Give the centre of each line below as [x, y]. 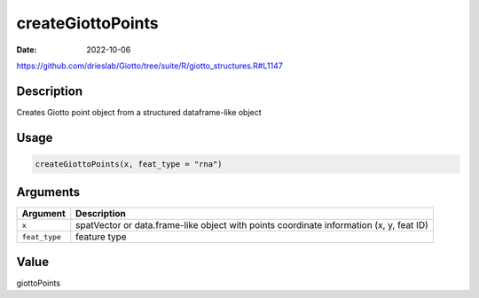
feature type [102, 237]
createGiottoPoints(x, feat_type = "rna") [129, 164]
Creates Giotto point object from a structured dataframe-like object [139, 112]
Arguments [48, 192]
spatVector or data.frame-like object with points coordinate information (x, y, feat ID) [252, 225]
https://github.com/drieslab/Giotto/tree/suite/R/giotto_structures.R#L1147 [149, 66]
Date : [27, 50]
